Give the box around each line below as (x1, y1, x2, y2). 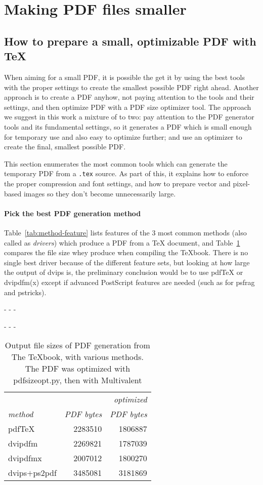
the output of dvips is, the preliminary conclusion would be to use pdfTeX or (4, 267, 243, 277)
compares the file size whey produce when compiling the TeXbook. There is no (4, 247, 248, 258)
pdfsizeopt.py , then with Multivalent (13, 374, 142, 386)
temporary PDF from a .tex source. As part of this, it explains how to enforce (4, 168, 249, 179)
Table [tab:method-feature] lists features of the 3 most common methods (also (4, 227, 247, 237)
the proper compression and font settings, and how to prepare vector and (4, 178, 231, 188)
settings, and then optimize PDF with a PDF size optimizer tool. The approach (4, 101, 251, 112)
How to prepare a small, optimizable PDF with (4, 33, 256, 49)
